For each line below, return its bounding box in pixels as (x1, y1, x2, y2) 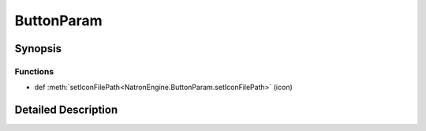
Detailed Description (14, 103, 118, 117)
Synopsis (14, 42, 62, 55)
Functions (14, 65, 54, 77)
